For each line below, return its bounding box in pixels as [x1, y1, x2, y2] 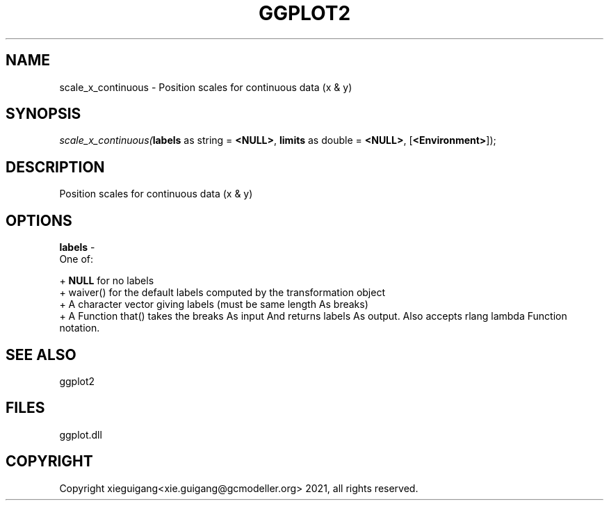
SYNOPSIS [6, 105, 81, 123]
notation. [59, 322, 100, 334]
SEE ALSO [6, 345, 76, 364]
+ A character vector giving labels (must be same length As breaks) [59, 298, 368, 311]
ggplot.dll [59, 428, 102, 441]
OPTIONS [6, 211, 72, 229]
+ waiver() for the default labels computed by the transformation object [59, 286, 385, 299]
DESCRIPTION [6, 158, 105, 176]
